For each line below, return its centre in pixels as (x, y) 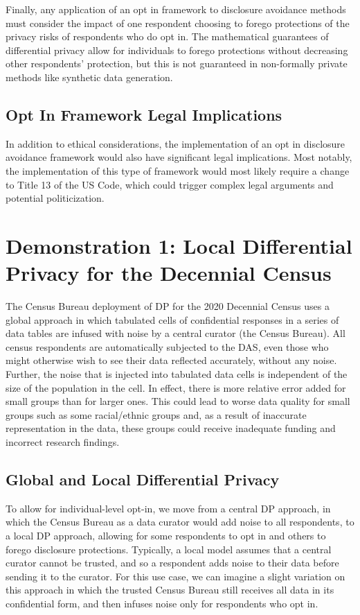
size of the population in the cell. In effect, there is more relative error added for (176, 387)
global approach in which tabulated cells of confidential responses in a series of (172, 319)
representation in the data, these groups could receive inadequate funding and (171, 428)
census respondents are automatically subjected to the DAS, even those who (167, 346)
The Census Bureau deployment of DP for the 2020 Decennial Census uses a (168, 306)
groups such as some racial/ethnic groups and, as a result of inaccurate (156, 414)
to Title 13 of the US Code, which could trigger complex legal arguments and (170, 184)
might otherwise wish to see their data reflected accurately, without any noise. (171, 360)
